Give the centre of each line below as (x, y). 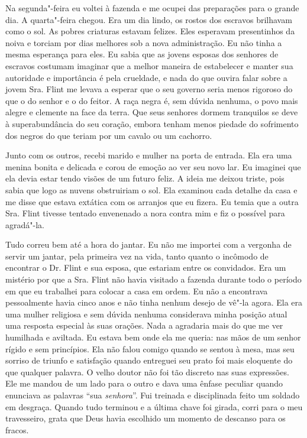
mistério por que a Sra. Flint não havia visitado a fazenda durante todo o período (153, 279)
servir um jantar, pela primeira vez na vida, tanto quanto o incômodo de (137, 256)
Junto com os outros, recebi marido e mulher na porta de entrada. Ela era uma (149, 155)
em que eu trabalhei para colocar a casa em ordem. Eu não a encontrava (137, 291)
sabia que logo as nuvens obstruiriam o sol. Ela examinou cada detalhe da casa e (151, 189)
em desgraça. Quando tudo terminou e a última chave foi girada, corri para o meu (154, 406)
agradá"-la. (25, 224)
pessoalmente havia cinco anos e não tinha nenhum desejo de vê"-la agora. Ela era (154, 302)
